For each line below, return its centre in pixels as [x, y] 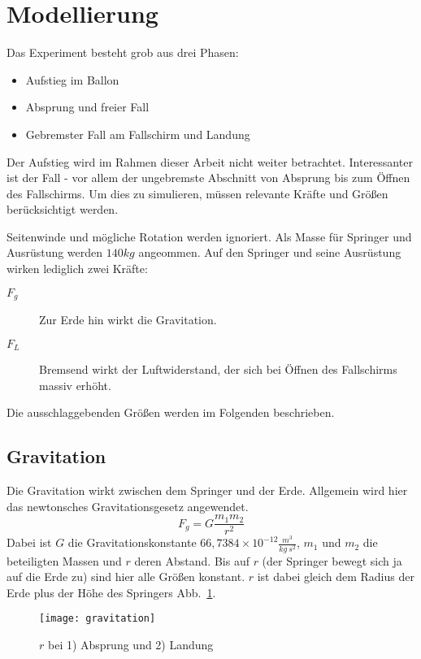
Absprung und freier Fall [87, 107]
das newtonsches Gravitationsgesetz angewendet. [128, 506]
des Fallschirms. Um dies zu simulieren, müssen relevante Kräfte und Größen [197, 193]
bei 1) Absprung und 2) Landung [130, 644]
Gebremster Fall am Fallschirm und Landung [138, 134]
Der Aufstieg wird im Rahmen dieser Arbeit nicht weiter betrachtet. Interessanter [210, 161]
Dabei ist [29, 542]
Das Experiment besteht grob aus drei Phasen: [123, 52]
